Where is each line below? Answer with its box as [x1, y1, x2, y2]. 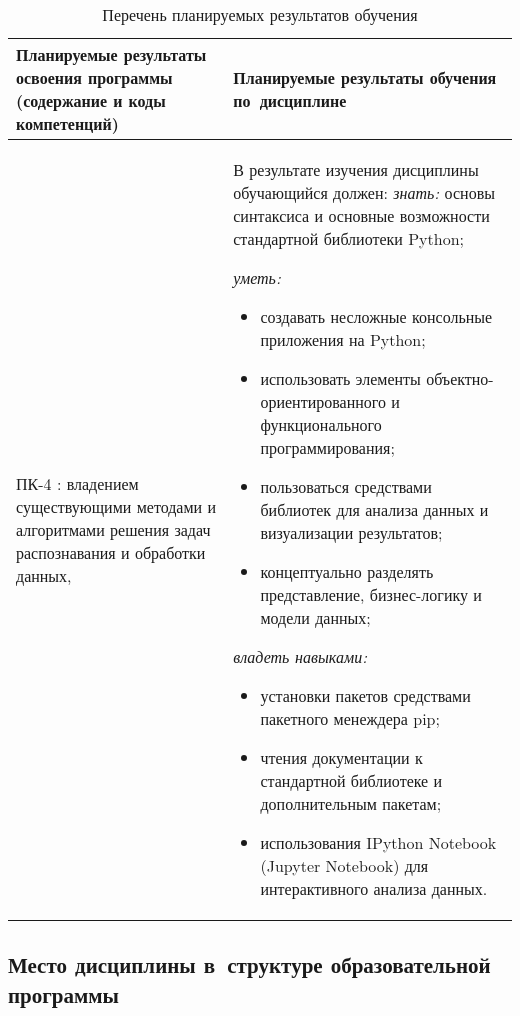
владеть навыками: [233, 645, 368, 668]
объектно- [426, 367, 494, 390]
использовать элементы [260, 367, 421, 390]
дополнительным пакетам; [260, 792, 442, 815]
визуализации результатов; [260, 521, 443, 544]
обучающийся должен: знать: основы [233, 181, 495, 204]
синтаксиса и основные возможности [233, 204, 490, 227]
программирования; [260, 436, 395, 459]
